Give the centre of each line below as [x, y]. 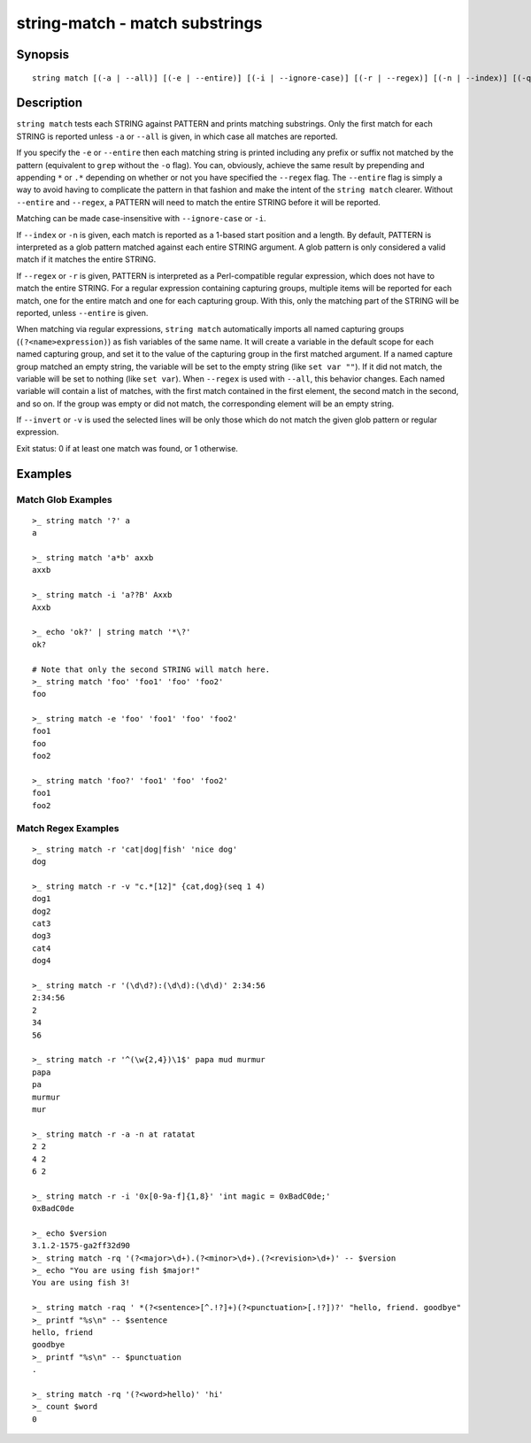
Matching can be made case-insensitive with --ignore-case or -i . [141, 219]
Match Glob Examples [64, 499]
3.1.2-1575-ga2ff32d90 [81, 1246]
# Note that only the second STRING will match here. [151, 669]
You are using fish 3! [81, 1283]
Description [50, 103]
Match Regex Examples [68, 828]
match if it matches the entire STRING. [86, 259]
